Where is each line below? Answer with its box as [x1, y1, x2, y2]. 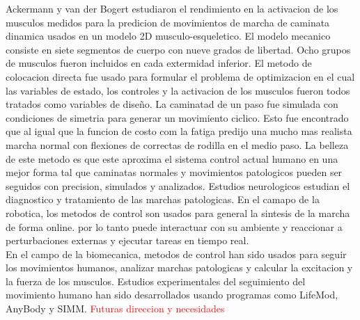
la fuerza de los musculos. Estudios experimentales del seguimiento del [6, 273, 306, 288]
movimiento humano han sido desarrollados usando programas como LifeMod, [6, 287, 338, 302]
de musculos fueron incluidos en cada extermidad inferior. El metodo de [6, 56, 312, 70]
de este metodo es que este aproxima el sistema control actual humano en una [6, 151, 338, 166]
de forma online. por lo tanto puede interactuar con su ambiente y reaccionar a [6, 219, 343, 234]
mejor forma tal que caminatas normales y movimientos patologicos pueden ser [6, 165, 343, 179]
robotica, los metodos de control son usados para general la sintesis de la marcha [6, 205, 350, 220]
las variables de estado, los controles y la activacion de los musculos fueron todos [6, 83, 350, 97]
